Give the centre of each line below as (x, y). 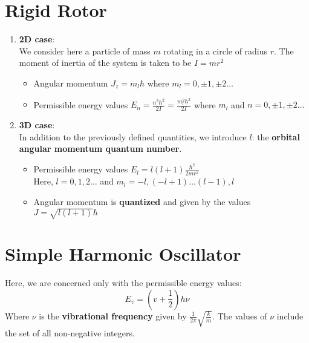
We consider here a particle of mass (85, 51)
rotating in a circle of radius (216, 51)
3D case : (37, 125)
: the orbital (276, 136)
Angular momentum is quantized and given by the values (142, 201)
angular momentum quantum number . (100, 149)
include (290, 315)
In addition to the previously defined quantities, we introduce (133, 136)
